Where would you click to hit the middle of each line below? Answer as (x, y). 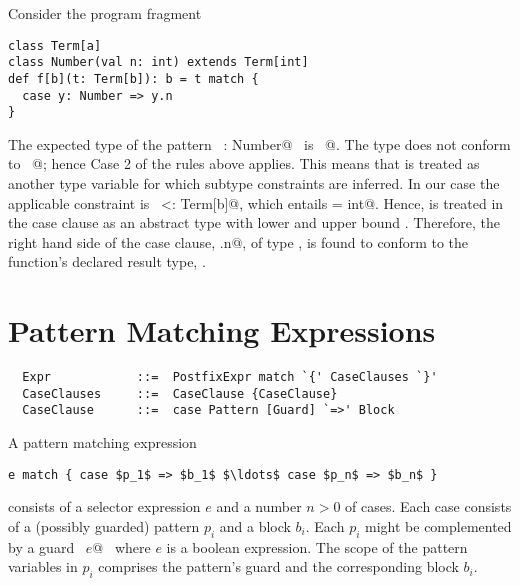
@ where (121, 546)
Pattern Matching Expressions (222, 330)
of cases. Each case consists (428, 506)
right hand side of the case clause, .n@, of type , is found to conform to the (238, 241)
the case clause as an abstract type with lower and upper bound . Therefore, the (254, 222)
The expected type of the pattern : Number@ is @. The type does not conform (259, 143)
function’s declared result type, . (107, 261)
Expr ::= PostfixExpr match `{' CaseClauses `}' (230, 377)
